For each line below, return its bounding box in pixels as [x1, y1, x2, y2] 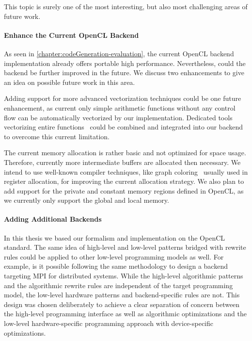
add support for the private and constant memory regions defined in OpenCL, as [4, 185, 244, 195]
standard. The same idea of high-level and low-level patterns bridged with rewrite [4, 242, 246, 252]
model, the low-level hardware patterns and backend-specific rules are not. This [4, 290, 240, 300]
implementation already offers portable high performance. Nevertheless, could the [4, 58, 246, 68]
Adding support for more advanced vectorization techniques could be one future [4, 93, 241, 103]
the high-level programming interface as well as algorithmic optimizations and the [4, 309, 247, 319]
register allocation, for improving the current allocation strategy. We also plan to [4, 176, 244, 186]
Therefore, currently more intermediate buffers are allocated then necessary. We [4, 157, 241, 167]
